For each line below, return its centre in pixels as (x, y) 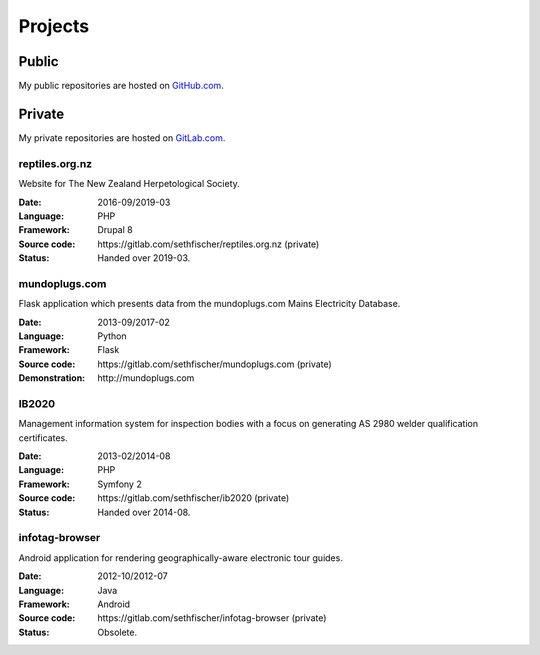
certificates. (43, 437)
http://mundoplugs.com (146, 378)
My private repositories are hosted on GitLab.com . (122, 137)
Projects (54, 26)
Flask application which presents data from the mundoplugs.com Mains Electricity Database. (209, 304)
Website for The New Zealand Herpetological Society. (129, 184)
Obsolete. (117, 632)
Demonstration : (52, 378)
